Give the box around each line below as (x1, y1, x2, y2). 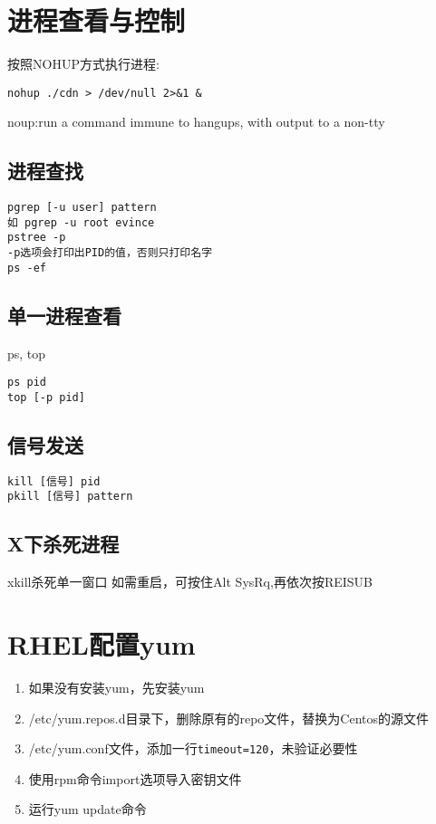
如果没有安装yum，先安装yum (28, 678, 205, 696)
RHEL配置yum (7, 626, 196, 663)
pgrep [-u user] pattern (7, 201, 157, 215)
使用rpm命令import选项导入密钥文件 (28, 769, 242, 788)
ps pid (7, 376, 46, 389)
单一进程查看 (7, 301, 121, 329)
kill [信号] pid (7, 474, 101, 488)
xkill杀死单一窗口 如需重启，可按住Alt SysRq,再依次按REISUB (7, 572, 373, 591)
